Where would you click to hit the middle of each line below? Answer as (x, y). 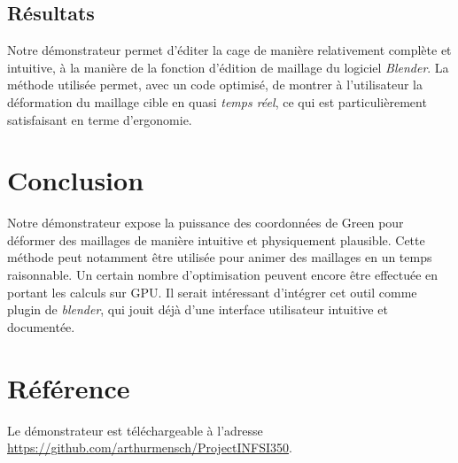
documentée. (41, 326)
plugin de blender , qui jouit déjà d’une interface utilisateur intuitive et (198, 309)
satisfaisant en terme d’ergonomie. (100, 119)
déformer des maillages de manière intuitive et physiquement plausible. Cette (216, 239)
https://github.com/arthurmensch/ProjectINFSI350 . (150, 448)
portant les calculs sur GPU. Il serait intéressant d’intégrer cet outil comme (212, 292)
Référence (69, 387)
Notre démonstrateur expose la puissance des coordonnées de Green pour (206, 223)
